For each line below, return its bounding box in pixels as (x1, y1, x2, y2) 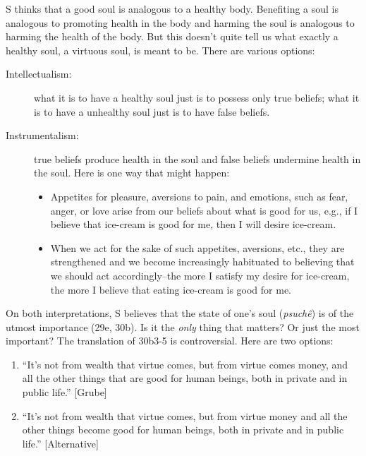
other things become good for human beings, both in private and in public (22, 422, 344, 437)
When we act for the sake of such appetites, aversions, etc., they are (50, 240, 345, 255)
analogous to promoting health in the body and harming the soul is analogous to (6, 15, 355, 30)
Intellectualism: (6, 66, 72, 81)
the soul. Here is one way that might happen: (34, 165, 230, 180)
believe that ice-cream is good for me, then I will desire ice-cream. (50, 217, 336, 232)
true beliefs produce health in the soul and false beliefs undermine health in (34, 151, 361, 166)
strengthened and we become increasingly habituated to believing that (50, 254, 355, 269)
